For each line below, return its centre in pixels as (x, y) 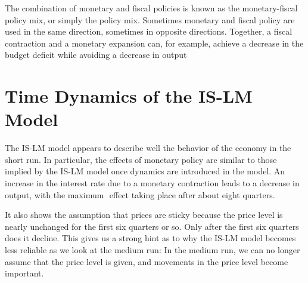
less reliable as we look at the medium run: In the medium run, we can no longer (153, 250)
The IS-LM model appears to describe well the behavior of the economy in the (148, 148)
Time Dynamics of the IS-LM (129, 96)
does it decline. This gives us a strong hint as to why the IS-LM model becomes (150, 238)
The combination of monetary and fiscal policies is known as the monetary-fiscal (151, 8)
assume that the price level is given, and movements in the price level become (147, 261)
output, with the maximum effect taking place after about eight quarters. (140, 194)
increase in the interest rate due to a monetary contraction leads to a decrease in (152, 183)
